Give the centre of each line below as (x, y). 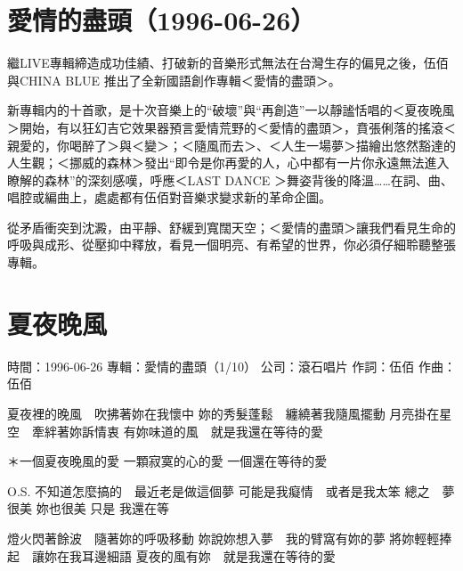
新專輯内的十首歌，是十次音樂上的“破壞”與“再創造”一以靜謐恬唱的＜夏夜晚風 (231, 110)
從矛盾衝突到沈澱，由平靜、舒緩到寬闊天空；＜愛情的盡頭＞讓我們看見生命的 (231, 227)
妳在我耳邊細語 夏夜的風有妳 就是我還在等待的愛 (190, 555)
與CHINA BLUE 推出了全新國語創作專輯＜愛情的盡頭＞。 (174, 80)
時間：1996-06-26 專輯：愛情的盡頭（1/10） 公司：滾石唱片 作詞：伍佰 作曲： (231, 366)
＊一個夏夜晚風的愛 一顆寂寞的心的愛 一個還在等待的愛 (167, 461)
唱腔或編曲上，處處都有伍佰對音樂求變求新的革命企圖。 (169, 197)
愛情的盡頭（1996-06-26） (162, 20)
